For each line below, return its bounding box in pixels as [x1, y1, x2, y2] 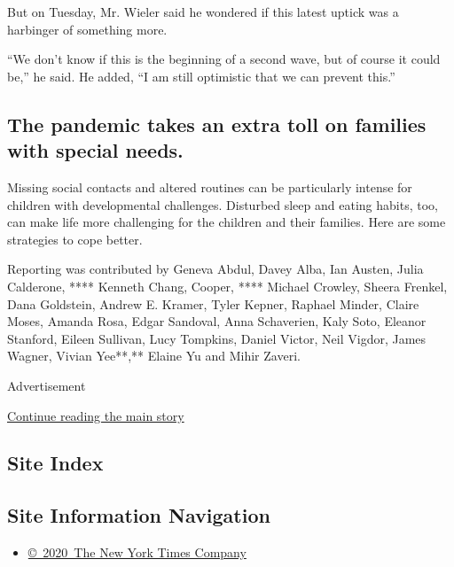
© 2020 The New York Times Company [27, 543, 247, 562]
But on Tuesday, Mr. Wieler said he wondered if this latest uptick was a [7, 3, 399, 20]
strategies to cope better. [7, 229, 143, 248]
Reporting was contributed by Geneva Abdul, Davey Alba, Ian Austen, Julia [7, 260, 424, 278]
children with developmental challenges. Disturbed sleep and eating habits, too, [7, 195, 438, 214]
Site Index [7, 449, 104, 477]
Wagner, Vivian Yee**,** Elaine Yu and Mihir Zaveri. [7, 346, 301, 365]
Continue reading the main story [7, 406, 184, 424]
